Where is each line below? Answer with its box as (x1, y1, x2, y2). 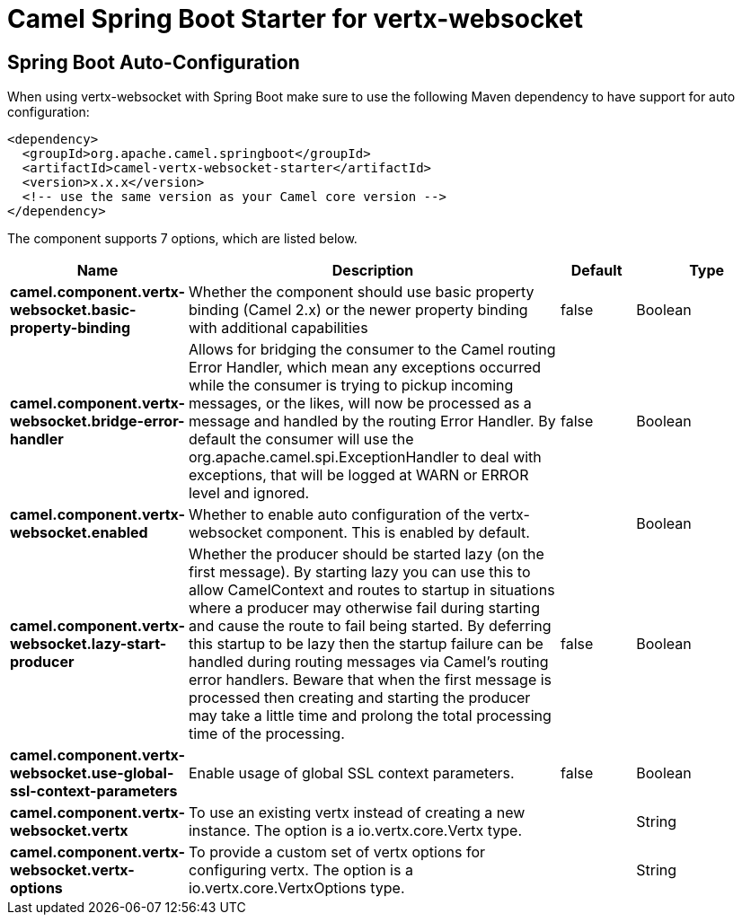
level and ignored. (188, 484, 310, 503)
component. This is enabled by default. (266, 523, 530, 542)
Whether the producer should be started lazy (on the (188, 545, 544, 564)
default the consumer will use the (188, 430, 414, 449)
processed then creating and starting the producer (188, 689, 531, 707)
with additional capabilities (188, 319, 368, 338)
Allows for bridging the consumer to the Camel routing (188, 340, 556, 359)
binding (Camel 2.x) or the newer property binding (188, 301, 528, 320)
